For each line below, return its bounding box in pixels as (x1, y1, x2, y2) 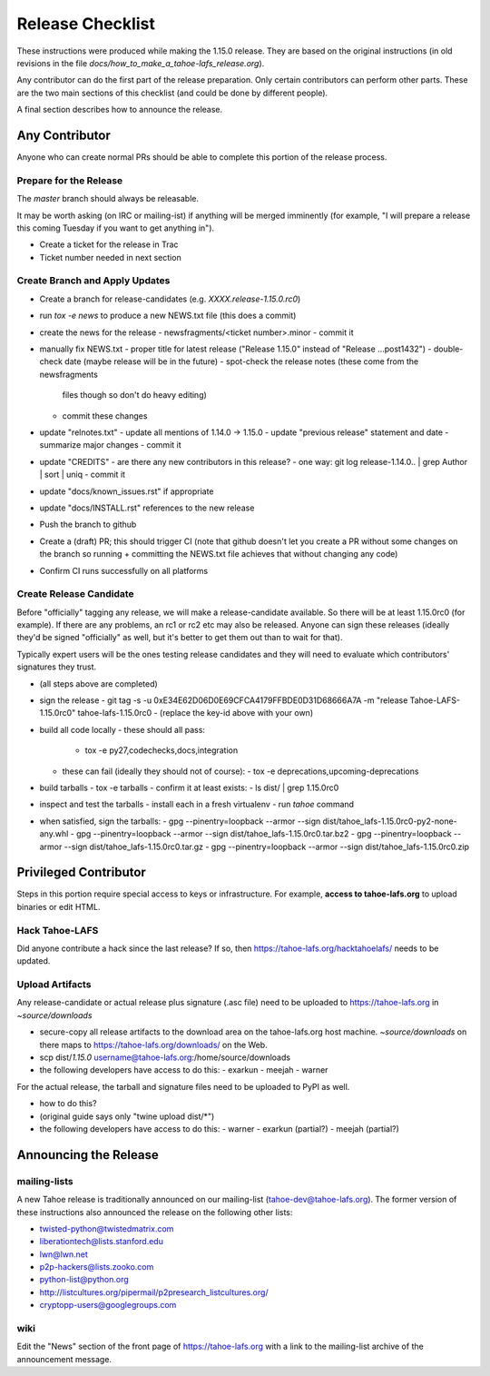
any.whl (39, 828, 69, 839)
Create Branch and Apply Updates (16, 274, 171, 287)
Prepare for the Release (16, 173, 123, 186)
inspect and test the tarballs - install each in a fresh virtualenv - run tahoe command (39, 799, 354, 810)
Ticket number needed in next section (39, 252, 181, 262)
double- (433, 343, 464, 354)
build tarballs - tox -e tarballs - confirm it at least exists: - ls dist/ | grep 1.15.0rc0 (39, 782, 339, 793)
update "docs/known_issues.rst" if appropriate (39, 486, 214, 497)
